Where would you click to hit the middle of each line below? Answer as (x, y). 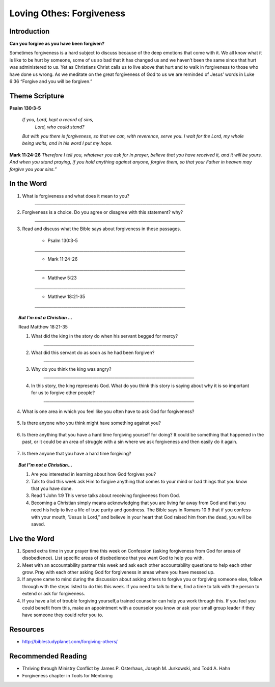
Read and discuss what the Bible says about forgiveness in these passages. (102, 229)
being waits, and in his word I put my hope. (67, 143)
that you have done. (52, 488)
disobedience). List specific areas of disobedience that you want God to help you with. (113, 558)
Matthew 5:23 (62, 278)
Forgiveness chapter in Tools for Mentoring (67, 675)
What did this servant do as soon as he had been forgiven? (93, 353)
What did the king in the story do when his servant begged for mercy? (105, 336)
